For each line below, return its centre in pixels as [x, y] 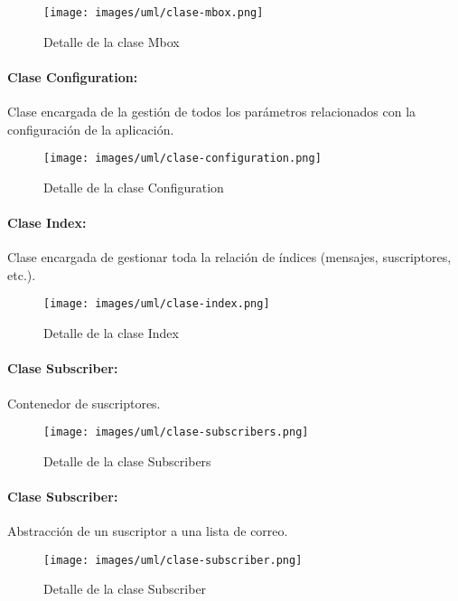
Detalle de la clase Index [111, 333]
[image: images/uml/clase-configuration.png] [182, 159]
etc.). [22, 274]
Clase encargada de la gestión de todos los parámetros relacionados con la [212, 112]
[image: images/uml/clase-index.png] [157, 304]
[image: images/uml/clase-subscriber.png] [173, 560]
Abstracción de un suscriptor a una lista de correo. [148, 531]
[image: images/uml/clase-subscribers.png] [176, 432]
